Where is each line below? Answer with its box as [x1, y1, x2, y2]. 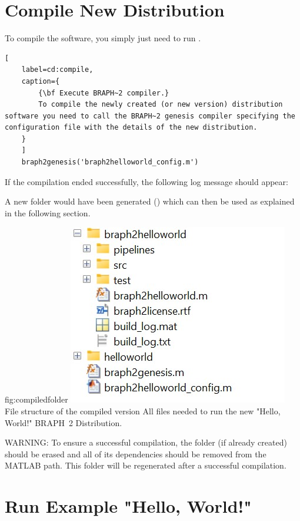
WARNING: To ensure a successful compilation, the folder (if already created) [5, 436, 287, 449]
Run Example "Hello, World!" [5, 494, 252, 518]
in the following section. [5, 206, 91, 219]
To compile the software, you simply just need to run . [5, 32, 201, 44]
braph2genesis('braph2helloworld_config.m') [21, 158, 199, 167]
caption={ [21, 77, 60, 85]
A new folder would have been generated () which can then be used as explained [5, 195, 295, 207]
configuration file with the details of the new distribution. [5, 123, 258, 132]
